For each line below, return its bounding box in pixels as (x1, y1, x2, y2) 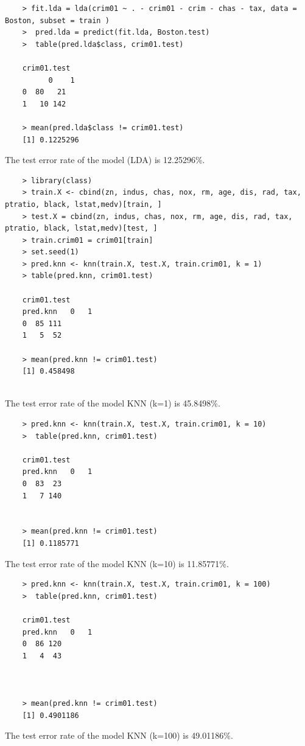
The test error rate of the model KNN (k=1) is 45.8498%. (5, 397, 220, 410)
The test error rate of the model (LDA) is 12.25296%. (5, 153, 205, 166)
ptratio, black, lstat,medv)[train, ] (5, 200, 162, 209)
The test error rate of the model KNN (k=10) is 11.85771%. (5, 557, 229, 570)
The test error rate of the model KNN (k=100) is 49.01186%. (5, 729, 233, 742)
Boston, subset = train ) (5, 16, 110, 25)
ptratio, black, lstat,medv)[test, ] (5, 224, 158, 233)
